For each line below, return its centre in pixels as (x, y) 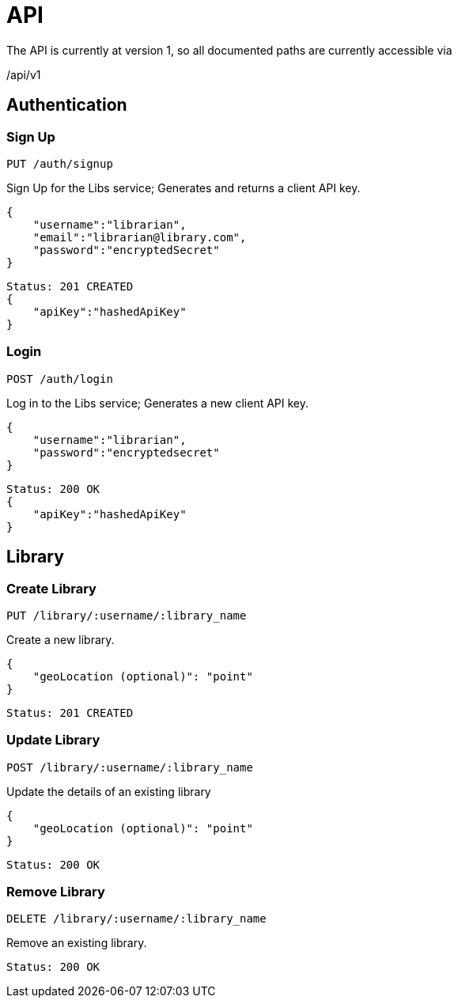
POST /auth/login (60, 379)
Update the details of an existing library (109, 791)
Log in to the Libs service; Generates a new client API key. (158, 403)
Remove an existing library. (77, 943)
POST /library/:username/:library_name (130, 767)
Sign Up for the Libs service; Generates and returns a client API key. (184, 188)
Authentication (67, 105)
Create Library (51, 588)
